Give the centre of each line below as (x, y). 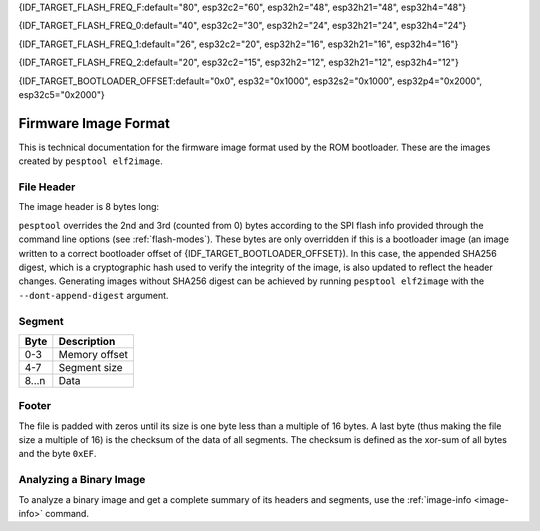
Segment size (91, 367)
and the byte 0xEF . (57, 454)
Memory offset (93, 354)
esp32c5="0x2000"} (61, 94)
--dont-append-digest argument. (93, 295)
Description (87, 341)
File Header (47, 187)
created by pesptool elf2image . (91, 161)
